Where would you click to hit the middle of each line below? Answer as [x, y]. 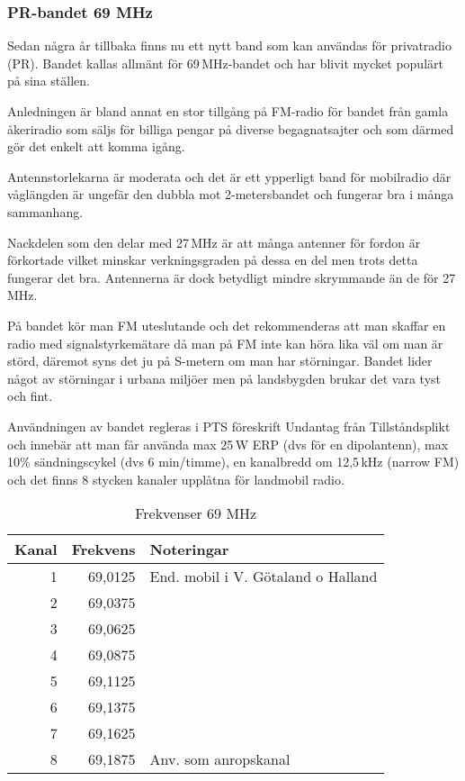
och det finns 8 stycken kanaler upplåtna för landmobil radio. [176, 479]
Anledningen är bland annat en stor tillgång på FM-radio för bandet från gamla [228, 111]
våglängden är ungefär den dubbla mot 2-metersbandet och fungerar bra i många [231, 194]
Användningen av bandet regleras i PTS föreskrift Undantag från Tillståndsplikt [229, 426]
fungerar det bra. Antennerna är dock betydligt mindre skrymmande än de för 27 [232, 277]
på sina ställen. [49, 81]
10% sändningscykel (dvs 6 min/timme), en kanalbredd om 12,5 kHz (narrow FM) [233, 462]
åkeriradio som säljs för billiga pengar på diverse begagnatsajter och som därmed [231, 128]
